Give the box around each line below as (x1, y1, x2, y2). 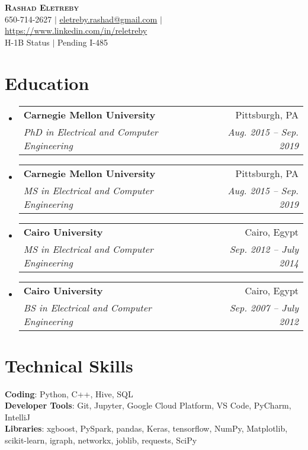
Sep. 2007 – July (229, 300, 299, 314)
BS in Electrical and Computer (23, 300, 152, 314)
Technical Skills (5, 353, 133, 377)
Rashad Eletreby (5, 1, 79, 13)
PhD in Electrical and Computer (23, 124, 158, 139)
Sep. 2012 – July (229, 242, 299, 256)
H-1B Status (5, 36, 50, 48)
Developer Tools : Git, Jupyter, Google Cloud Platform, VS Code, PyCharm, (5, 399, 291, 412)
